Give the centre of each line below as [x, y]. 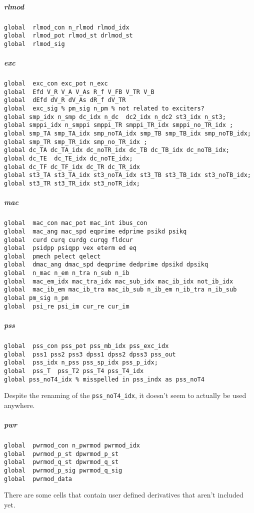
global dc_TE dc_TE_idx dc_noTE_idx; [68, 158]
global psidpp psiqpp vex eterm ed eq [70, 248]
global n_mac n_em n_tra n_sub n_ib [67, 273]
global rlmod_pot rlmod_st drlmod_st [68, 36]
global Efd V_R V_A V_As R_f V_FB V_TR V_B [79, 92]
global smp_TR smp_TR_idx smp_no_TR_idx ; [76, 142]
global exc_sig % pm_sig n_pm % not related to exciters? [104, 109]
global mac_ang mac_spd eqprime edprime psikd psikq [95, 231]
